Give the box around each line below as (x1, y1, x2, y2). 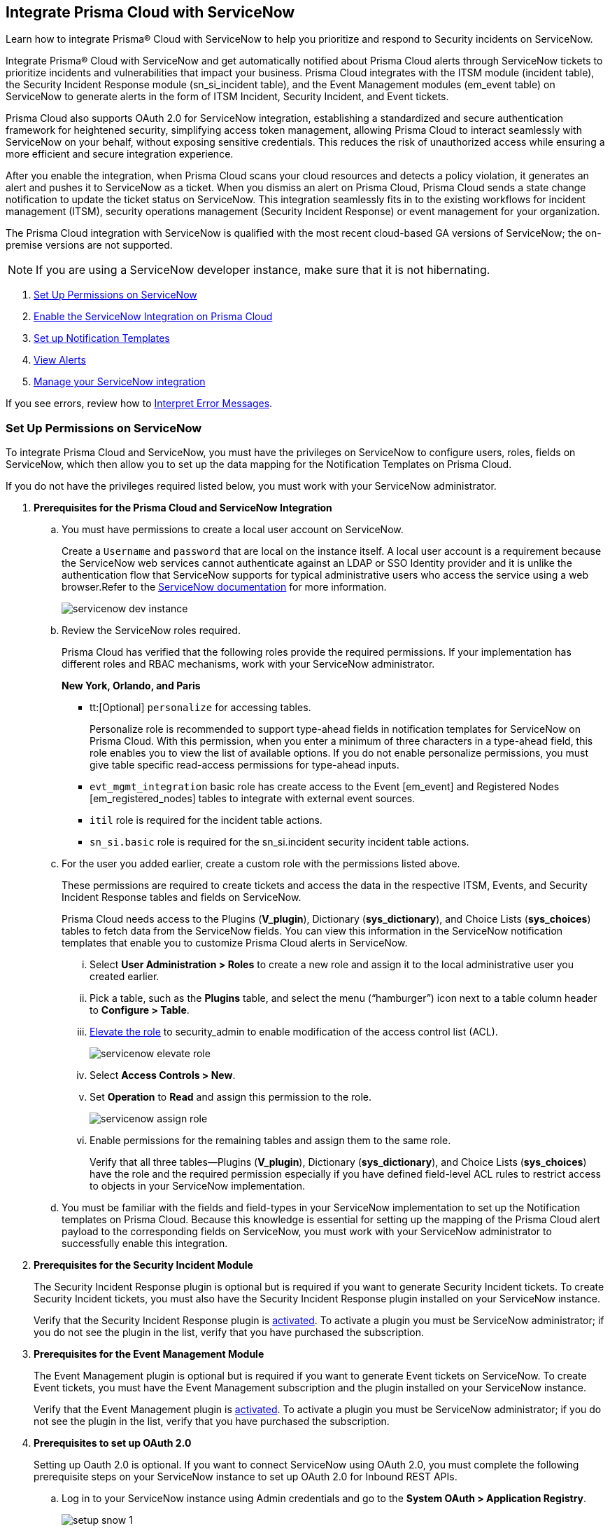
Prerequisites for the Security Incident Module (34, 1259, 253, 1272)
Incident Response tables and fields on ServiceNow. (62, 891, 302, 904)
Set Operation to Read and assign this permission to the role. (90, 1091, 372, 1103)
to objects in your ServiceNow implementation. (90, 1180, 305, 1192)
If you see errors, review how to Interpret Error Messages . (6, 397, 273, 410)
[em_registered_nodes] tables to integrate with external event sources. (90, 792, 416, 805)
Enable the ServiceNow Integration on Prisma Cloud (34, 310, 273, 323)
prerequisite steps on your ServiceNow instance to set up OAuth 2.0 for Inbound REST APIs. (34, 1471, 457, 1483)
